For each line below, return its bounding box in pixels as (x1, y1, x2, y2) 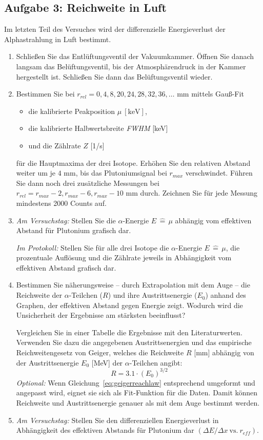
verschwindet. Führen (185, 167, 253, 178)
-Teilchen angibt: (129, 357, 183, 368)
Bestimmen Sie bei (16, 88, 75, 99)
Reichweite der (16, 290, 63, 300)
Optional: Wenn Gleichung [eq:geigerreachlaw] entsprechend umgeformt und (16, 377, 255, 388)
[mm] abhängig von (194, 347, 254, 358)
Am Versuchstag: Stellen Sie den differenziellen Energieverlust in (16, 414, 219, 425)
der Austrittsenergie (16, 357, 79, 368)
